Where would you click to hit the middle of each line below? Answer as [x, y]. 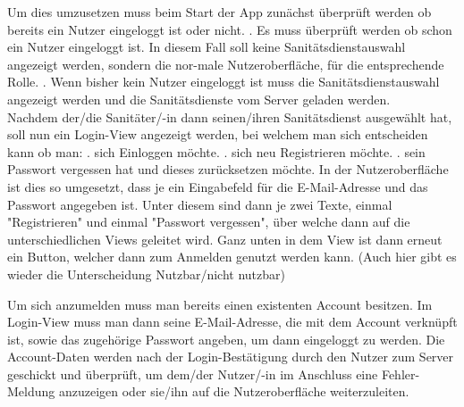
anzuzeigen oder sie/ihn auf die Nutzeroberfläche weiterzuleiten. [234, 391]
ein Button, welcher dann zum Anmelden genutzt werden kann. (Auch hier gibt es [232, 257]
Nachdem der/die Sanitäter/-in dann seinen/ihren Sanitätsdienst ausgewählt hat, [230, 116]
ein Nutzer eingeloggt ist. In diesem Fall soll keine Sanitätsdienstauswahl [207, 47]
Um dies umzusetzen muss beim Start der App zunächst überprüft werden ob [219, 12]
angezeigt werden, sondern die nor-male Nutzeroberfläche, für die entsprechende [226, 64]
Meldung [31, 391]
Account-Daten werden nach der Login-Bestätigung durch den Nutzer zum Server [231, 357]
